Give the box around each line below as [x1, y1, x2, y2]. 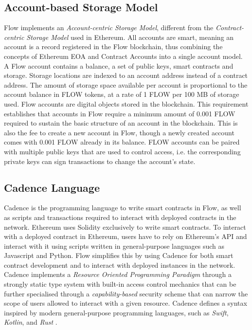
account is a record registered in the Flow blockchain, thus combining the [4, 41, 223, 52]
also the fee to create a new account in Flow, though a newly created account [4, 127, 234, 137]
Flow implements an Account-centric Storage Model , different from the [4, 22, 214, 33]
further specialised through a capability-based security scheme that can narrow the [4, 288, 248, 298]
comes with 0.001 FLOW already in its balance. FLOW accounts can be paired [4, 137, 240, 147]
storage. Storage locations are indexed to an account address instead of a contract [4, 70, 248, 80]
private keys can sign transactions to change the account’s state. [4, 156, 196, 166]
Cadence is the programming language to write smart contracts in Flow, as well [4, 202, 241, 213]
